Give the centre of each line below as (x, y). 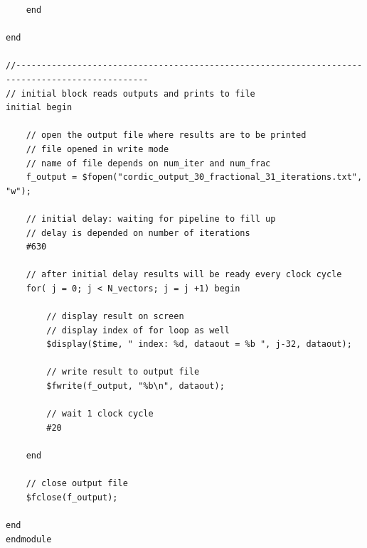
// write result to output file (123, 372)
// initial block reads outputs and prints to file (131, 93)
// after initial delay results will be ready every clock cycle (184, 275)
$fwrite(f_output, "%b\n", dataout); (135, 386)
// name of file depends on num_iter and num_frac (148, 163)
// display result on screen (115, 317)
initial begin (39, 108)
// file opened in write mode (97, 149)
